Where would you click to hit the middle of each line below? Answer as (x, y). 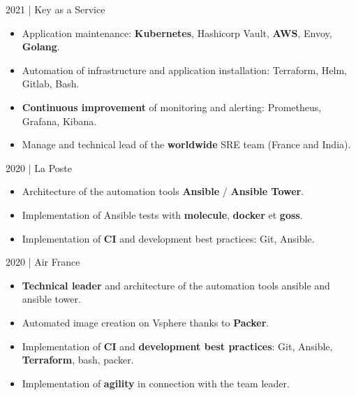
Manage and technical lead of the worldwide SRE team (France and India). (186, 144)
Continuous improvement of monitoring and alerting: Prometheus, (172, 107)
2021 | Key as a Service (55, 9)
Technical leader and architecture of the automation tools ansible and (176, 285)
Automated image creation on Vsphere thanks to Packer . (146, 322)
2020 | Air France (43, 262)
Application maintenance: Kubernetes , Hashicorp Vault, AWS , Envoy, (177, 33)
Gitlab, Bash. (51, 84)
